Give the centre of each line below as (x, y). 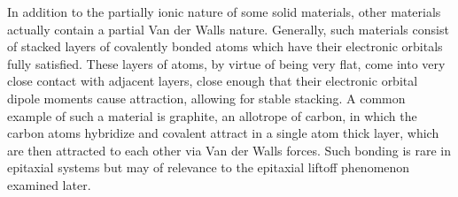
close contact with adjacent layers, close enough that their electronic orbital (213, 81)
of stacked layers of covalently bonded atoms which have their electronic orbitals (225, 46)
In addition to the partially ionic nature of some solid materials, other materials (224, 11)
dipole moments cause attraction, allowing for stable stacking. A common (206, 98)
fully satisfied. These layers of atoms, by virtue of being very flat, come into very (226, 63)
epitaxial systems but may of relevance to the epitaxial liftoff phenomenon (209, 167)
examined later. (49, 184)
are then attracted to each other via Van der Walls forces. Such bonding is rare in (229, 150)
